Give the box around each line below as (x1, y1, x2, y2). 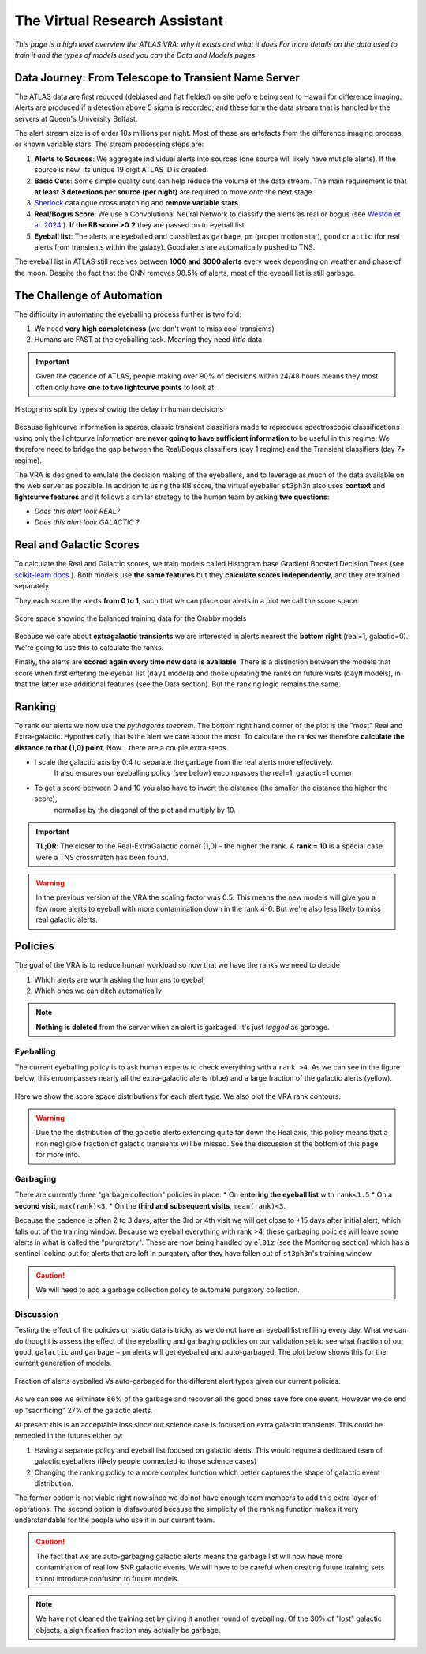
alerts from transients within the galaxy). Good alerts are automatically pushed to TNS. (34, 242, 316, 252)
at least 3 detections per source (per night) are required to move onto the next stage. (34, 186, 315, 197)
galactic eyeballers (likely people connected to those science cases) (34, 1457, 257, 1466)
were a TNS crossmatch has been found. (35, 852, 169, 862)
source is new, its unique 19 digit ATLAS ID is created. (34, 165, 209, 175)
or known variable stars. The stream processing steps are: (14, 139, 204, 149)
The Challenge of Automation (14, 288, 163, 302)
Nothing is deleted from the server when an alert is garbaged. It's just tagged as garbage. (35, 1022, 330, 1032)
